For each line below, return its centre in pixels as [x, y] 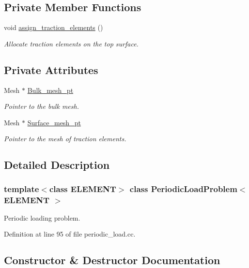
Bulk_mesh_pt [50, 90]
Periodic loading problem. [42, 217]
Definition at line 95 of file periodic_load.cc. [70, 234]
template [22, 188]
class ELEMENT [83, 188]
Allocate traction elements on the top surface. [71, 43]
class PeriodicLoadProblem [183, 188]
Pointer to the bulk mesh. [41, 106]
